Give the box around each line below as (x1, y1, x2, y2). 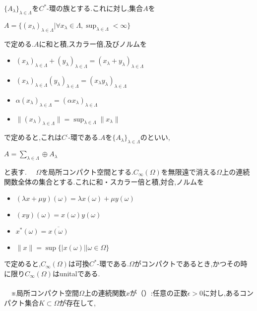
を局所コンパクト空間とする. (41, 166, 133, 177)
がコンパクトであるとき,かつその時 (134, 258, 248, 269)
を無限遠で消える (161, 166, 217, 177)
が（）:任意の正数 (129, 287, 188, 298)
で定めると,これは (4, 132, 62, 142)
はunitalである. (52, 268, 100, 278)
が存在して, (59, 297, 96, 308)
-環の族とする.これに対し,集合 (47, 3, 143, 13)
